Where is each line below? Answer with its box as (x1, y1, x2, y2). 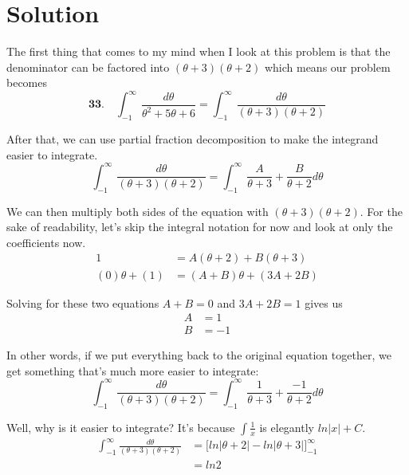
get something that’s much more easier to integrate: (6, 362, 259, 379)
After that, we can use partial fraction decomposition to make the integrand (6, 131, 379, 147)
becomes (6, 74, 48, 91)
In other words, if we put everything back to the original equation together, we (6, 347, 391, 363)
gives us (305, 294, 343, 311)
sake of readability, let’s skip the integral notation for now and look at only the (6, 218, 393, 235)
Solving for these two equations (6, 294, 159, 311)
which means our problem (264, 58, 391, 75)
